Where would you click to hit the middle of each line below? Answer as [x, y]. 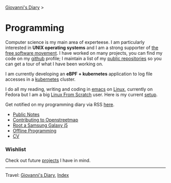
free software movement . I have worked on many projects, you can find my [84, 53]
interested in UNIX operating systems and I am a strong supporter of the [82, 48]
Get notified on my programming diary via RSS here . [60, 104]
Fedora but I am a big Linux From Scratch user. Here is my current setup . [81, 95]
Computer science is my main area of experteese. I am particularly [75, 42]
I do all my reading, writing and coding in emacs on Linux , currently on [79, 89]
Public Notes [26, 114]
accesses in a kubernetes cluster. [40, 79]
